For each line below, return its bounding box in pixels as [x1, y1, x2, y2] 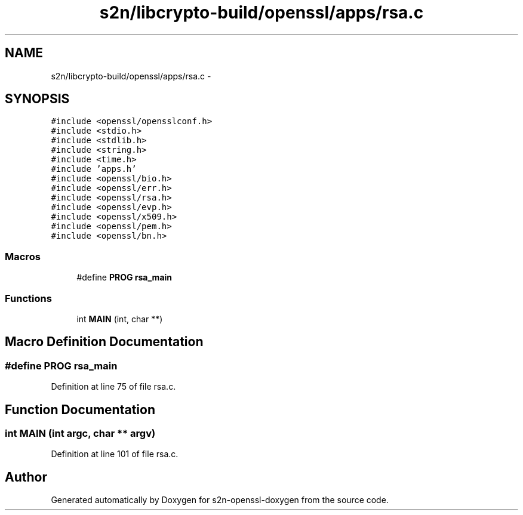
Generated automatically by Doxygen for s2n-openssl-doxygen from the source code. [51, 495, 389, 505]
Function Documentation [5, 402, 155, 417]
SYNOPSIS [5, 91, 70, 107]
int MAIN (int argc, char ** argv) [5, 427, 156, 439]
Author [5, 469, 47, 485]
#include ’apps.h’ [51, 164, 137, 174]
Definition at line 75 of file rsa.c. [51, 381, 176, 392]
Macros [5, 250, 41, 263]
